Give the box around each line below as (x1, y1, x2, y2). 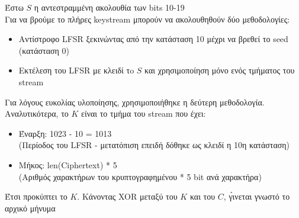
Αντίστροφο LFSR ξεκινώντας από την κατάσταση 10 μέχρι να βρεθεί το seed (18, 33, 288, 45)
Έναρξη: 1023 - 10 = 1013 (18, 127, 112, 139)
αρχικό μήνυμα (5, 201, 56, 214)
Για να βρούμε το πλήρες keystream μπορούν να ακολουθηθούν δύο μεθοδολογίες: (5, 12, 290, 25)
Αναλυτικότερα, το (5, 107, 69, 120)
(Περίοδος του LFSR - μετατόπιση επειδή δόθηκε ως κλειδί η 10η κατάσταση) (18, 139, 290, 151)
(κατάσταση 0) (18, 44, 69, 56)
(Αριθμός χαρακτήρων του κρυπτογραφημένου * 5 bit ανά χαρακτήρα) (18, 170, 262, 182)
